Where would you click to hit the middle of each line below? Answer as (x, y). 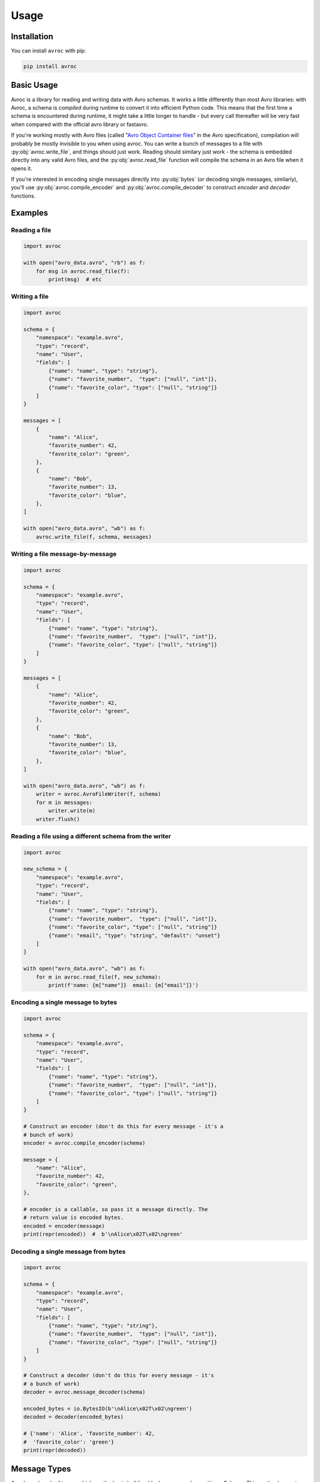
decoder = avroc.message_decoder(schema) (84, 1392)
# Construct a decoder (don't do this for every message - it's (119, 1376)
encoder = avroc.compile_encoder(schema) (84, 1143)
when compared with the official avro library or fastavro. (79, 124)
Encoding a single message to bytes (64, 1002)
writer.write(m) (72, 811)
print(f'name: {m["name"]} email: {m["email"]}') (123, 985)
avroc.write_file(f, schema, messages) (94, 537)
